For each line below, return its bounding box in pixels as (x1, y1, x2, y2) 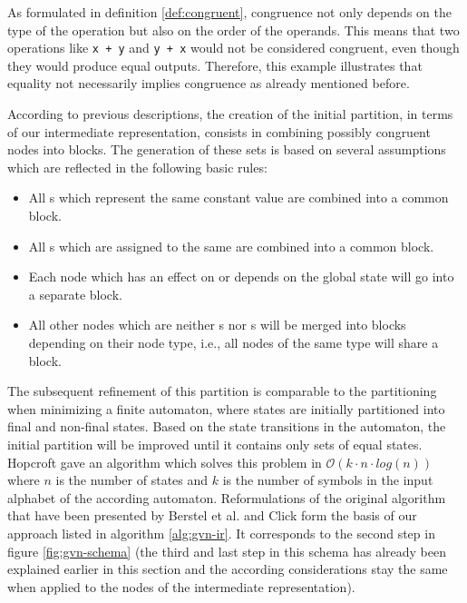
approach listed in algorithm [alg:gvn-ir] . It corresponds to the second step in (7, 523, 435, 542)
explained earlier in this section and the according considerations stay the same (7, 559, 448, 578)
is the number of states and (55, 470, 209, 489)
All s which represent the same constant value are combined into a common (28, 188, 449, 207)
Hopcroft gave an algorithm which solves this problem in (7, 452, 322, 471)
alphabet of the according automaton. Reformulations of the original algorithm (7, 488, 446, 507)
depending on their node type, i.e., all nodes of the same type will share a (28, 332, 439, 351)
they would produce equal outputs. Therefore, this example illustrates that (7, 55, 423, 74)
